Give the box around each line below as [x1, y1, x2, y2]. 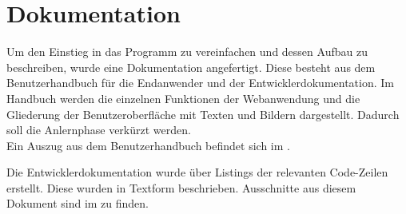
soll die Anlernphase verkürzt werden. [6, 121, 191, 138]
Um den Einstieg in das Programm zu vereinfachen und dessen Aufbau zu [6, 43, 368, 60]
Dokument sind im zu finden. [6, 195, 149, 212]
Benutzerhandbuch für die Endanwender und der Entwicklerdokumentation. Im [6, 74, 395, 91]
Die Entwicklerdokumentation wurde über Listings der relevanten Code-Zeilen [6, 164, 388, 180]
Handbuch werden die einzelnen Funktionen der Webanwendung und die [6, 89, 360, 106]
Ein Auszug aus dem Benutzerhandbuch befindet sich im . [6, 137, 290, 153]
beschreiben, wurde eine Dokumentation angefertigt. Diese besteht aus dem [6, 58, 376, 75]
